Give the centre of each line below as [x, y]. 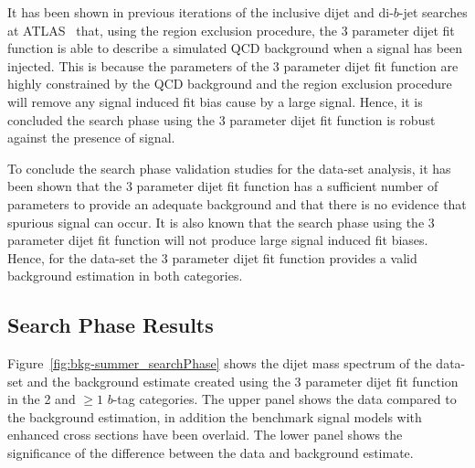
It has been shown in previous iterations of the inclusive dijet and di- [201, 12]
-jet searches [433, 12]
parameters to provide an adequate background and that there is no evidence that [237, 203]
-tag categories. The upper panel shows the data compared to [285, 399]
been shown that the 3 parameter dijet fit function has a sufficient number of [223, 186]
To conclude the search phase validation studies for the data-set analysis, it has [229, 168]
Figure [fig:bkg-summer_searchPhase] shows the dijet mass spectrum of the [220, 363]
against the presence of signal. [91, 138]
